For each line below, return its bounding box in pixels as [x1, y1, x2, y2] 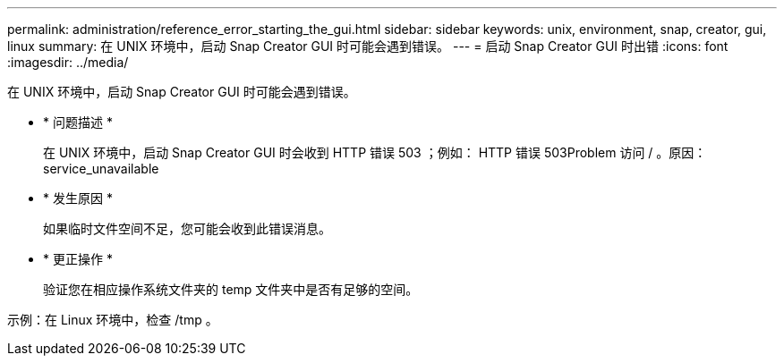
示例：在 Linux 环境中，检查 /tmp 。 [7, 312, 218, 327]
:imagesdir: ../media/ [7, 55, 129, 70]
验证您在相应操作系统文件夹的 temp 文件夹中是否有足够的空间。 [43, 282, 419, 297]
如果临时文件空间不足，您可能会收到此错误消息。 [43, 221, 331, 236]
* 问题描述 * [43, 114, 113, 130]
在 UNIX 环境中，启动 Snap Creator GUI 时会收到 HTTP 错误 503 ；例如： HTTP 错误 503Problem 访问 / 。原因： [43, 145, 707, 160]
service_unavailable [43, 161, 159, 176]
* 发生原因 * [43, 190, 113, 206]
